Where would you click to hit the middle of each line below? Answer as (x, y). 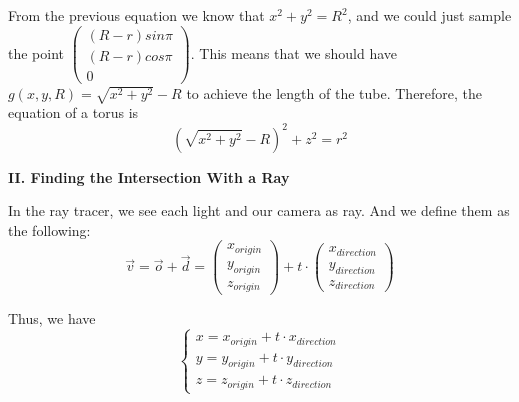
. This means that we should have (294, 52)
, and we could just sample (429, 15)
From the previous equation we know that (136, 15)
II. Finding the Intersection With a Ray (149, 176)
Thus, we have (52, 318)
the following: (49, 229)
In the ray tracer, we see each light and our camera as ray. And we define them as (259, 210)
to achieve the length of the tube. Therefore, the (334, 92)
